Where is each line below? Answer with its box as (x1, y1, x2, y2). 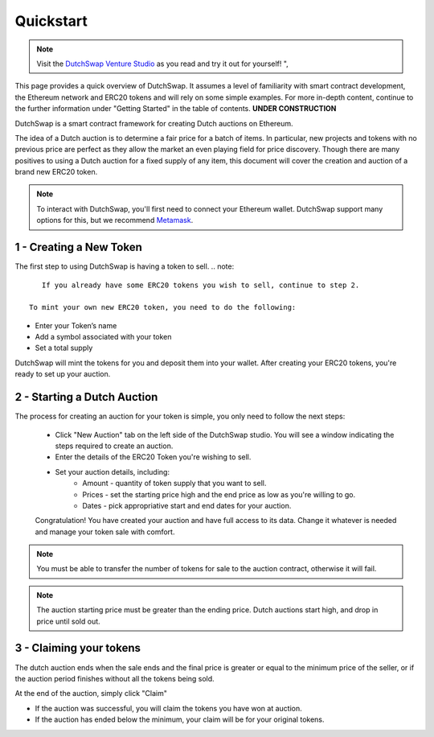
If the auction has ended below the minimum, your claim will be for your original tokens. (35, 714, 325, 724)
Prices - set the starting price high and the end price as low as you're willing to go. (82, 489, 356, 499)
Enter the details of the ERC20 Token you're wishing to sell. (55, 452, 252, 462)
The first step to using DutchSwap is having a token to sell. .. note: (14, 261, 235, 271)
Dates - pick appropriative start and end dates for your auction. (82, 500, 292, 510)
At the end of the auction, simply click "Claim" (14, 689, 168, 698)
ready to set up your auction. (14, 369, 111, 379)
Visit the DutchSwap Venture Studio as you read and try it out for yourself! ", (36, 59, 289, 68)
